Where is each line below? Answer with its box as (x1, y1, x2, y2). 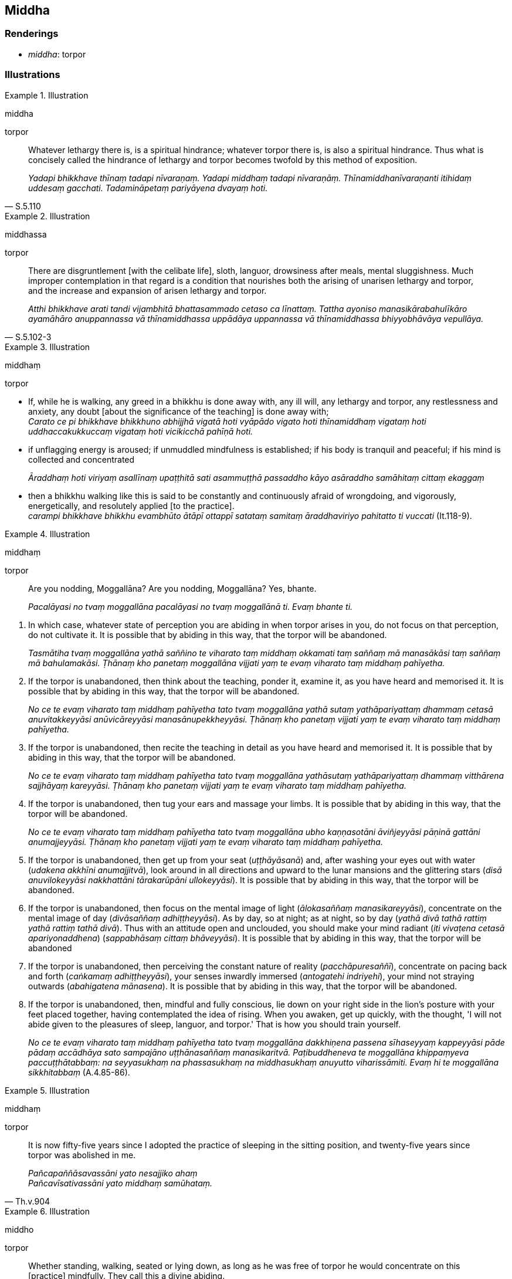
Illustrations (5, 69, 60, 81)
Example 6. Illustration (5, 1206, 90, 1216)
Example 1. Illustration (5, 90, 89, 100)
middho (5, 1224, 34, 1234)
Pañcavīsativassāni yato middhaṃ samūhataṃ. (28, 1178, 213, 1188)
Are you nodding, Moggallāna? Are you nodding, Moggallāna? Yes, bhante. (28, 583, 317, 593)
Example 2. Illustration (5, 211, 90, 221)
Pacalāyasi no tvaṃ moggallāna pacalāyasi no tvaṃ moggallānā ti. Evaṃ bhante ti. (28, 601, 353, 612)
